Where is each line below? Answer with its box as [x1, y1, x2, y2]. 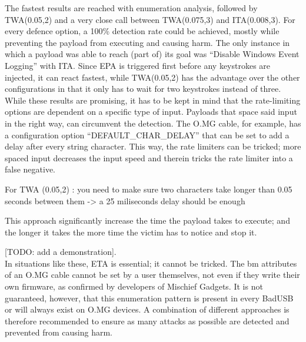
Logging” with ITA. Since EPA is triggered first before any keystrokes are [5, 59, 271, 71]
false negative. [5, 163, 56, 175]
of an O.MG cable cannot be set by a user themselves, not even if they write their [5, 268, 300, 281]
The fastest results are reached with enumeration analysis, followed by [5, 2, 258, 14]
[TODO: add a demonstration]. [5, 245, 117, 258]
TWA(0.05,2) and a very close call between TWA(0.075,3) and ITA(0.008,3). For [5, 13, 295, 25]
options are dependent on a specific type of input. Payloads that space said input [5, 105, 297, 118]
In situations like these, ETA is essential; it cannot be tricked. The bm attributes [5, 257, 297, 269]
